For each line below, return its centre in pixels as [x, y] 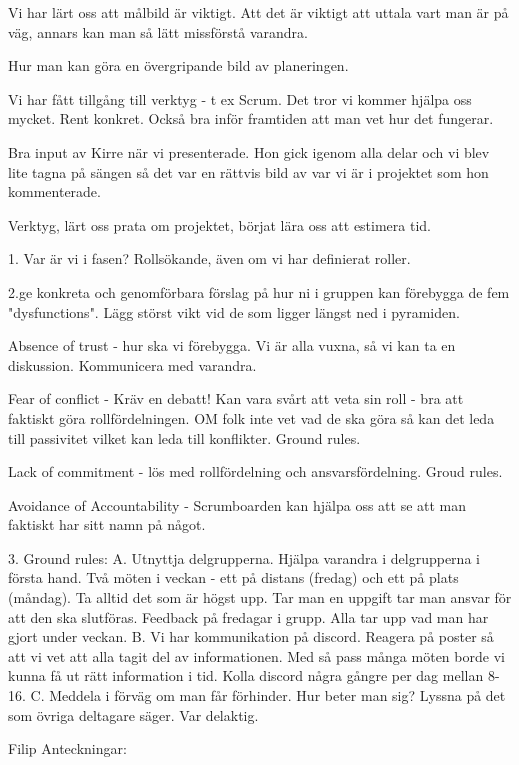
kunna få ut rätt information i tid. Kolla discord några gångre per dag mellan [246, 675]
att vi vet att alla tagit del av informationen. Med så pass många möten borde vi [256, 655]
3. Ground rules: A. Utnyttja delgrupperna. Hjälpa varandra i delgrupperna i [244, 557]
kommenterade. [54, 191]
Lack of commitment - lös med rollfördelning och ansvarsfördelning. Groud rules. [255, 471]
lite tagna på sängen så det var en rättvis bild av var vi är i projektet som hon [248, 171]
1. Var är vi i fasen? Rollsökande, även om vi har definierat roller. [209, 258]
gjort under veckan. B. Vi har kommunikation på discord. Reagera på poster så [251, 636]
